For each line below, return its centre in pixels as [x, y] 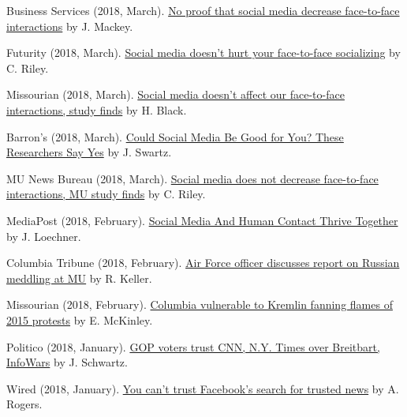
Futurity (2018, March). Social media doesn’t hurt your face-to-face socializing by [203, 53]
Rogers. [24, 404]
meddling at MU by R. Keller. [79, 278]
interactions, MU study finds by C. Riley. [106, 194]
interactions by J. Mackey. [70, 26]
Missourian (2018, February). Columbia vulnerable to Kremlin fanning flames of [200, 304]
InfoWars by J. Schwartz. [67, 362]
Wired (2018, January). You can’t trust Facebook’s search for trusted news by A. [203, 388]
